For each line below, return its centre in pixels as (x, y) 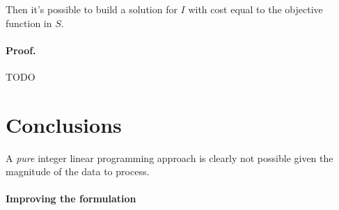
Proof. (21, 50)
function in (29, 23)
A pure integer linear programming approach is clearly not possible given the (169, 157)
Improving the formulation (71, 199)
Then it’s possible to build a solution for (92, 9)
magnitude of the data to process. (78, 171)
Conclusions (64, 124)
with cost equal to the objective (255, 9)
